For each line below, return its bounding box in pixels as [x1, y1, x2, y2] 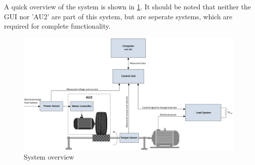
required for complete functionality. [4, 21, 111, 31]
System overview [24, 152, 74, 162]
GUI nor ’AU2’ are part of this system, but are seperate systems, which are [4, 11, 233, 21]
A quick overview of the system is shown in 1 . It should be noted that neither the [4, 1, 251, 11]
